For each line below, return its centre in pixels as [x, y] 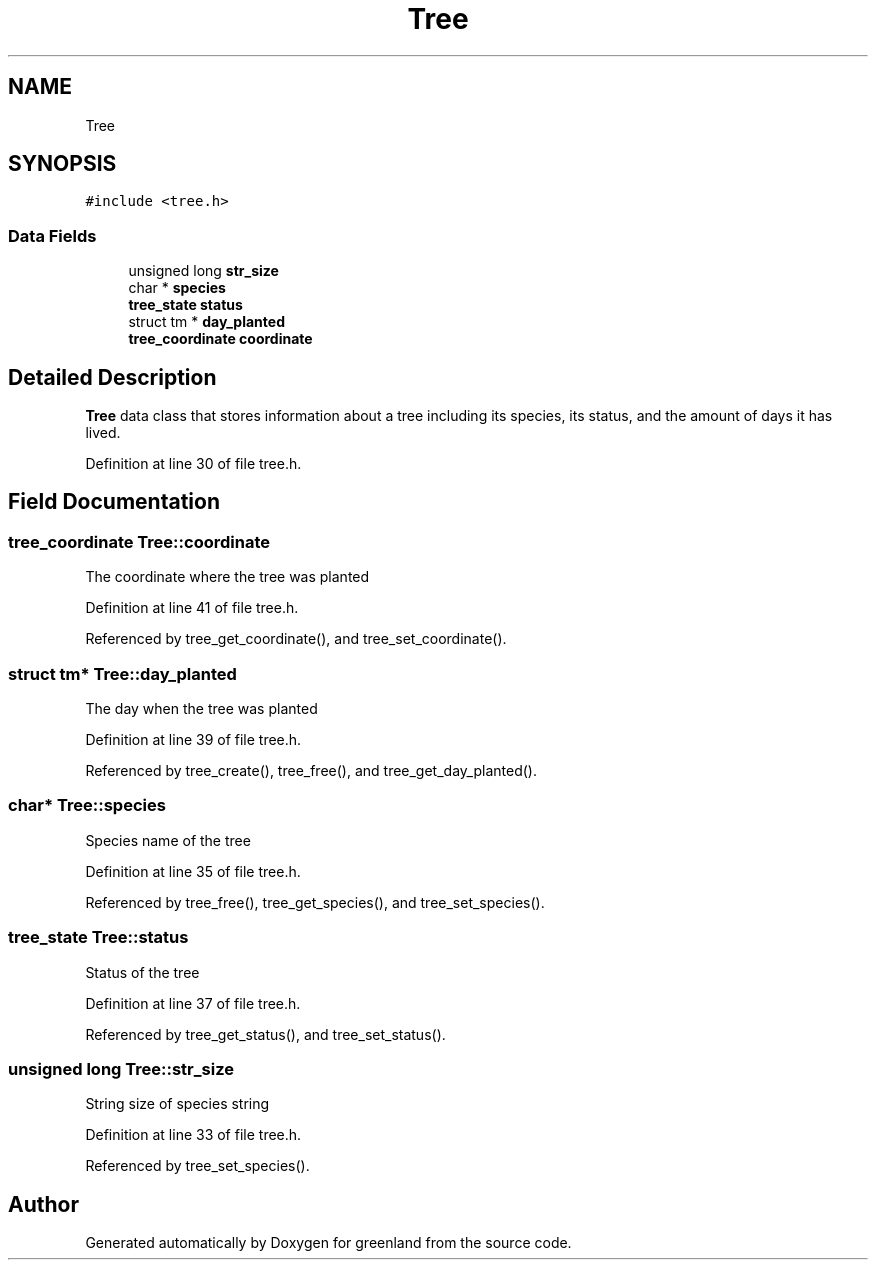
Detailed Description [112, 377]
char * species [177, 288]
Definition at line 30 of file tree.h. [193, 464]
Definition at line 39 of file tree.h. [193, 739]
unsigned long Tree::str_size [121, 1068]
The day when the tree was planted [201, 708]
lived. [103, 433]
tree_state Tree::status [98, 937]
